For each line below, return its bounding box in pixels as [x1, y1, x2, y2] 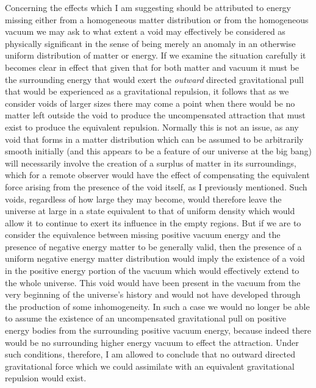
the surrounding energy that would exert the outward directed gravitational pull [5, 73, 304, 85]
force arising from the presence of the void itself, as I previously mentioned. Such [5, 180, 307, 193]
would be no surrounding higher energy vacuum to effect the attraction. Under [5, 336, 299, 348]
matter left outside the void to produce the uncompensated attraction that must [5, 109, 306, 121]
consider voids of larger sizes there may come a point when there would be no [5, 96, 295, 109]
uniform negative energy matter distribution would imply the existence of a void [5, 252, 305, 265]
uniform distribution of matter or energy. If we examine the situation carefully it [5, 49, 306, 62]
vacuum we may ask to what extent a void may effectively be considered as [5, 25, 285, 38]
